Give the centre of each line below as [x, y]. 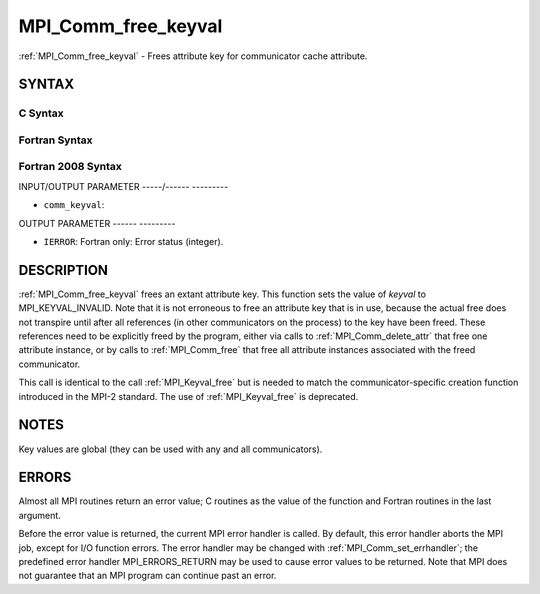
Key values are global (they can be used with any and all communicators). [170, 449]
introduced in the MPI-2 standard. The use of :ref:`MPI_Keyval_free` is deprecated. [188, 396]
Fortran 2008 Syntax [70, 167]
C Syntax [41, 113]
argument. [40, 515]
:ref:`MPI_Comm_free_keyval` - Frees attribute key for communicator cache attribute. [193, 56]
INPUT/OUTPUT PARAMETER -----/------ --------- [123, 186]
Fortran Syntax [55, 140]
